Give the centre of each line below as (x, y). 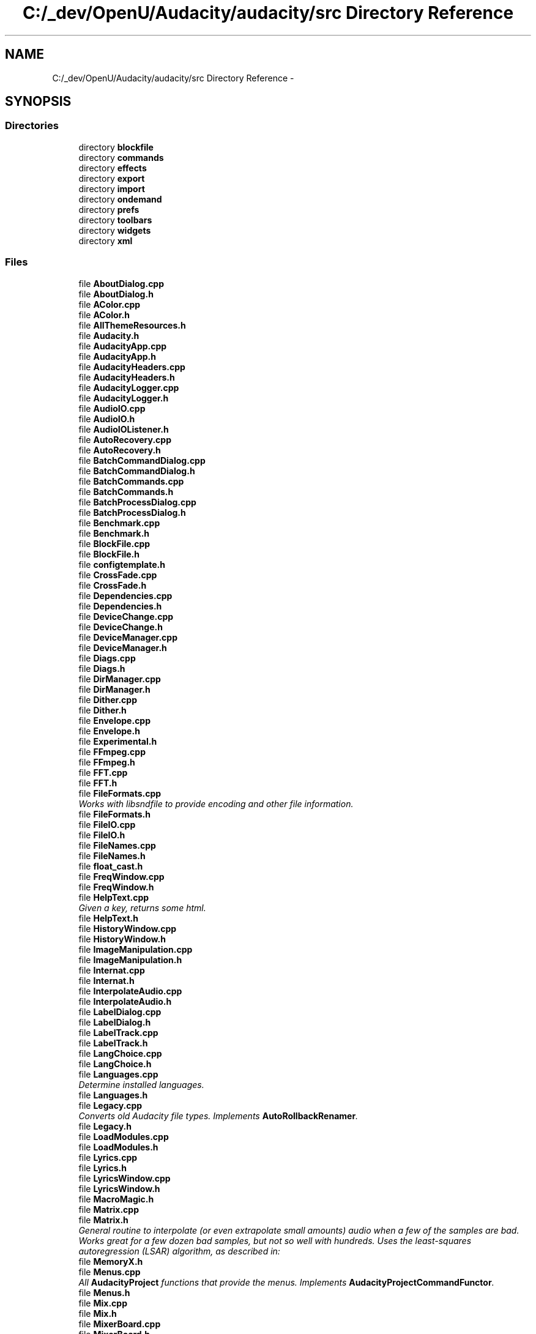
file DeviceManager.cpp (128, 637)
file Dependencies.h (120, 606)
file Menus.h (104, 1292)
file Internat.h (106, 980)
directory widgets (115, 230)
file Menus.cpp (110, 1272)
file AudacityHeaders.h (127, 377)
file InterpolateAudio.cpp (130, 991)
